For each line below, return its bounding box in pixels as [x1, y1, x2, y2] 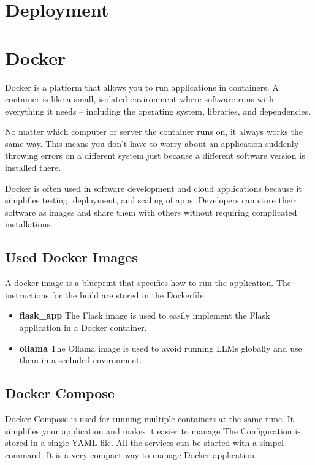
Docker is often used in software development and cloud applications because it [5, 181, 302, 194]
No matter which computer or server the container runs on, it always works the [5, 125, 303, 138]
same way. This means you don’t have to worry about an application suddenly [5, 137, 299, 149]
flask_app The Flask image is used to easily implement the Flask [19, 309, 270, 322]
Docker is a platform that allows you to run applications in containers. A [5, 80, 279, 93]
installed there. [5, 161, 61, 174]
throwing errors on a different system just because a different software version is [5, 149, 305, 162]
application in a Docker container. [19, 321, 147, 334]
